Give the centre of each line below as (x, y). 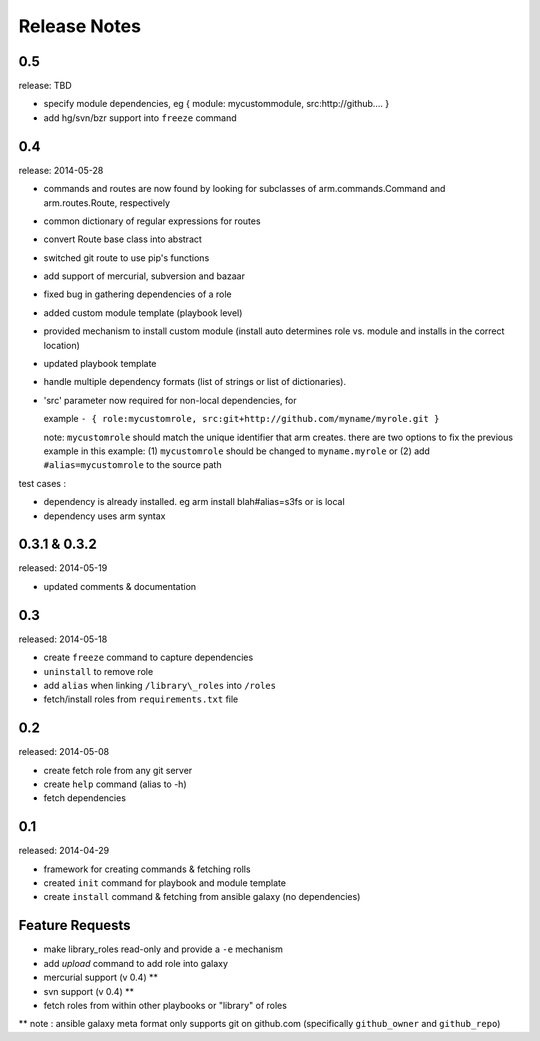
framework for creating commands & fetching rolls (147, 869)
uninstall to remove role (98, 671)
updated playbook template (100, 364)
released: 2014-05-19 (63, 568)
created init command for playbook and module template (165, 883)
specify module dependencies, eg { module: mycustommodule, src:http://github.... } (216, 104)
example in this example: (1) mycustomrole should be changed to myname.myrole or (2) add (236, 451)
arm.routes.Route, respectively (106, 202)
